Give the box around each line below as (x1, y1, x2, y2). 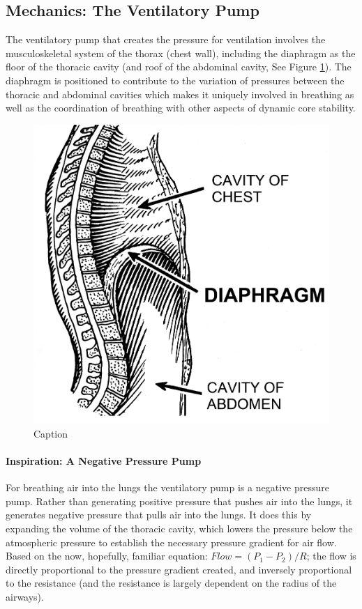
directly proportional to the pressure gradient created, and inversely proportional (6, 562, 352, 576)
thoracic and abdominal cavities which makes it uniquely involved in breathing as (6, 86, 354, 101)
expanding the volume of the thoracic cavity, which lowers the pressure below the (6, 521, 353, 535)
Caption (33, 426, 68, 440)
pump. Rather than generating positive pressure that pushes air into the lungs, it (6, 493, 353, 508)
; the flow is (306, 548, 356, 563)
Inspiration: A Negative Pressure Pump (6, 453, 202, 468)
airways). (6, 589, 44, 603)
